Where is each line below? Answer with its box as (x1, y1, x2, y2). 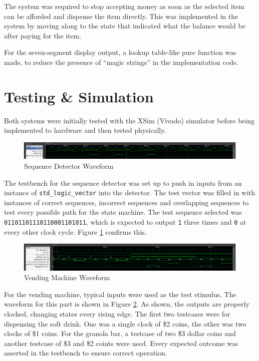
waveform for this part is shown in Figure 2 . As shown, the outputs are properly (4, 299, 250, 309)
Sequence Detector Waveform (24, 161, 114, 171)
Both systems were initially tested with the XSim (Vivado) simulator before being (4, 115, 255, 125)
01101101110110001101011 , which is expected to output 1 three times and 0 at (4, 217, 247, 227)
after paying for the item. (4, 30, 81, 40)
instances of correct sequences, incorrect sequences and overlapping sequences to (4, 197, 249, 207)
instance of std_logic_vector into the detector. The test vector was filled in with (4, 187, 256, 198)
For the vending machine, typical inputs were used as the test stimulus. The (4, 289, 237, 299)
